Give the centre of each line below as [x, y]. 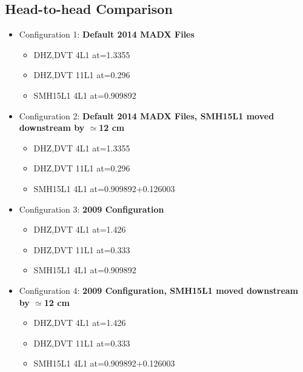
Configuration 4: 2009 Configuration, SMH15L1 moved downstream [159, 290]
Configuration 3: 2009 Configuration [92, 209]
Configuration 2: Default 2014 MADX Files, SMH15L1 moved [147, 115]
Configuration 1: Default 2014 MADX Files [107, 34]
